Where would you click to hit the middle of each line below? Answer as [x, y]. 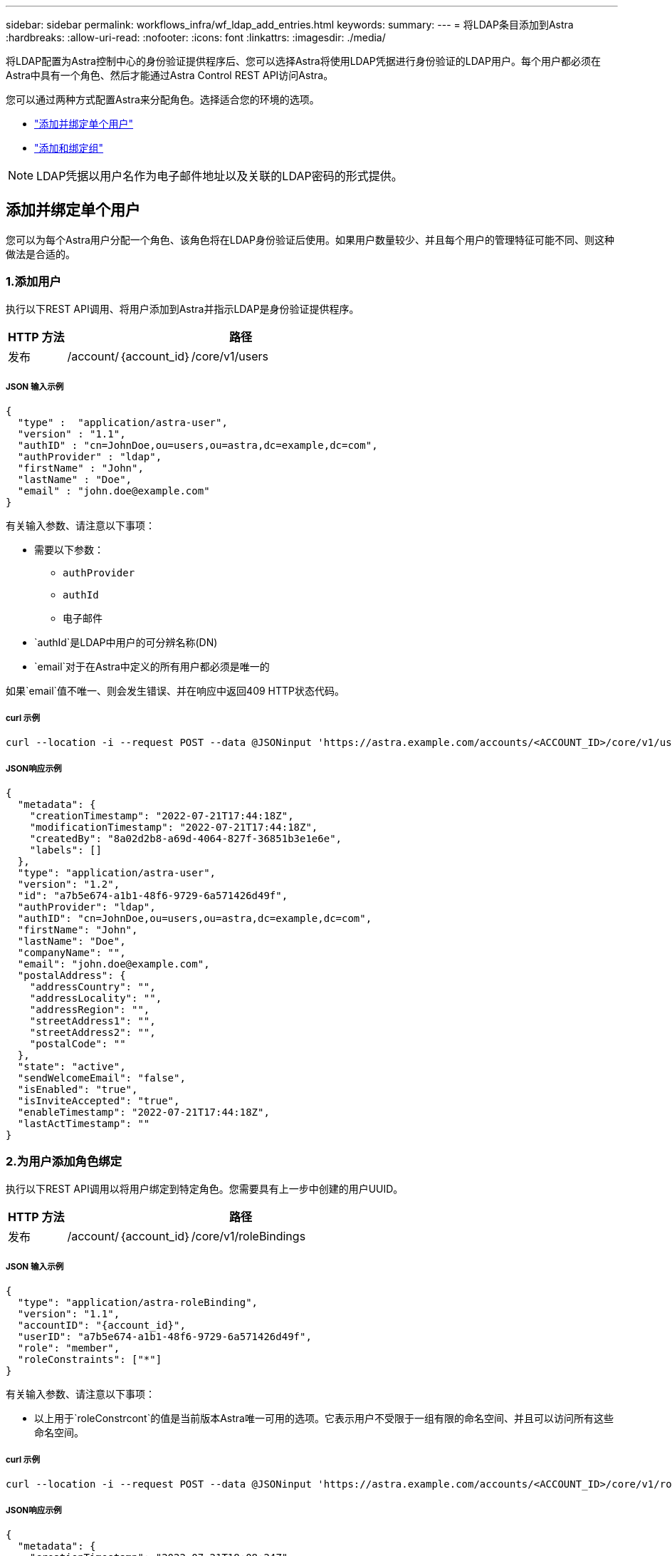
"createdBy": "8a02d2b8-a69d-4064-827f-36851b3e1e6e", [186, 838]
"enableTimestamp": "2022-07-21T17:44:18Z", [143, 1112]
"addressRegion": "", [90, 1009]
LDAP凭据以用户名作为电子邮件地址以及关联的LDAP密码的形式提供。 [220, 176]
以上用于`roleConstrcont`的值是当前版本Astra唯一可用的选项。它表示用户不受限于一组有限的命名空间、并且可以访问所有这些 [324, 1418]
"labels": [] [65, 850]
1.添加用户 [33, 282]
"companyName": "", [72, 952]
